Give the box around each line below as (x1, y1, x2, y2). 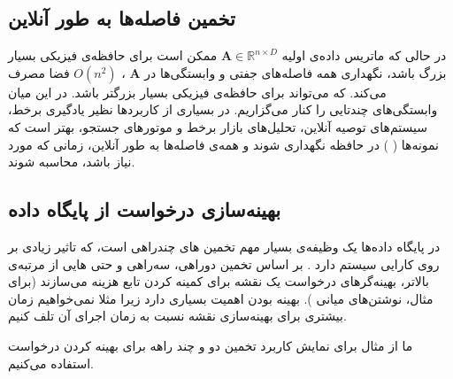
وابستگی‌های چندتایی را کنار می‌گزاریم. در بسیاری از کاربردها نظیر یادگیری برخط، (8, 100, 438, 119)
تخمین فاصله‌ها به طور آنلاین (8, 4, 235, 32)
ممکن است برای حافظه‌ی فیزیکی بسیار (8, 46, 218, 65)
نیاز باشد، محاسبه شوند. (8, 152, 135, 171)
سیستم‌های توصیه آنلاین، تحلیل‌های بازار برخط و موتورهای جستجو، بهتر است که (8, 117, 427, 135)
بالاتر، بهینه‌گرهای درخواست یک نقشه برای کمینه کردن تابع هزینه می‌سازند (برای (8, 272, 429, 290)
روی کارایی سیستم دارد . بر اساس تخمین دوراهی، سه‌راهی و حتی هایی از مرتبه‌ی (8, 254, 440, 273)
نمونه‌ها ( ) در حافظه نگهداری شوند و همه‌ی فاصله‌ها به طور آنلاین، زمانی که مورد (8, 135, 440, 153)
